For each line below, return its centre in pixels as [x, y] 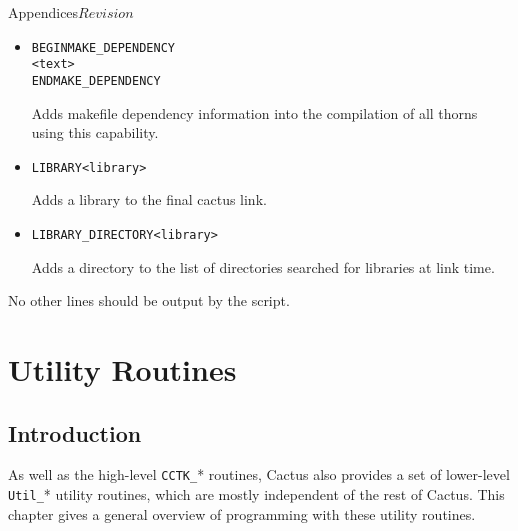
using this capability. [95, 132]
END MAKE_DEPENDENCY [96, 80]
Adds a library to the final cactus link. [149, 199]
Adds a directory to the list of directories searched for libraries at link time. [263, 266]
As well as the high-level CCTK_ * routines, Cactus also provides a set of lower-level [259, 474]
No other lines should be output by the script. [149, 300]
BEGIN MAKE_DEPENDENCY [103, 47]
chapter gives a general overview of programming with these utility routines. [242, 513]
